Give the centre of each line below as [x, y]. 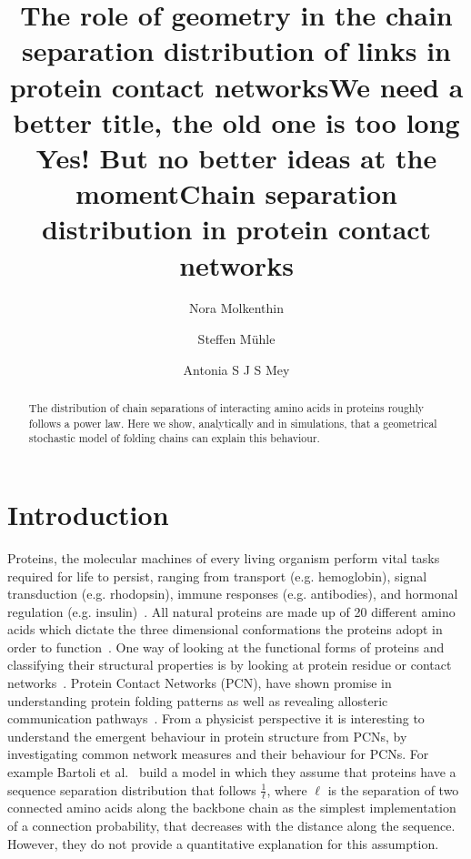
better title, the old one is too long [236, 121]
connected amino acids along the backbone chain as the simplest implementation [232, 808]
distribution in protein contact [236, 229]
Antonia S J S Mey [236, 369]
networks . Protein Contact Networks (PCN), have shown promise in [200, 683]
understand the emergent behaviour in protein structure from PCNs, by [207, 736]
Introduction [88, 514]
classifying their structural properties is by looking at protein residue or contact [230, 665]
